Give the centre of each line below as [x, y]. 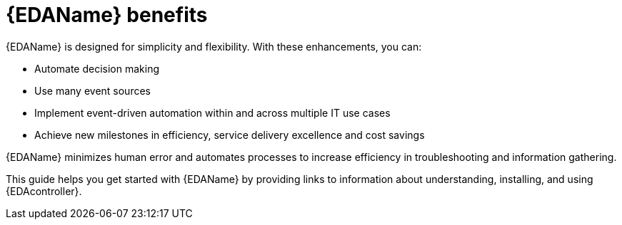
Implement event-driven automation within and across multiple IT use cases [212, 112]
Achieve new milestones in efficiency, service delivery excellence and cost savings [230, 135]
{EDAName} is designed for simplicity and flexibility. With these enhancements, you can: [214, 46]
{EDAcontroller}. [44, 191]
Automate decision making [97, 68]
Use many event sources [92, 90]
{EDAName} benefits [107, 15]
